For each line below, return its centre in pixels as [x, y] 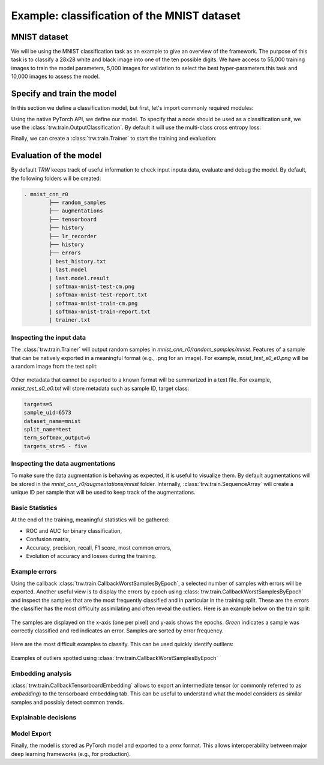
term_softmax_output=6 [57, 438]
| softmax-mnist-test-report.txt [98, 295]
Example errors [34, 571]
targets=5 [38, 404]
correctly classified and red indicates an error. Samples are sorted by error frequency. [118, 631]
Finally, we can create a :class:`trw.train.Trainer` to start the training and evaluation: [114, 139]
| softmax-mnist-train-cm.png [93, 303]
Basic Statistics [34, 508]
